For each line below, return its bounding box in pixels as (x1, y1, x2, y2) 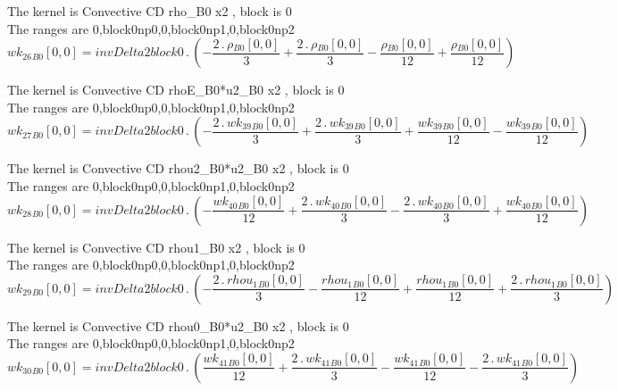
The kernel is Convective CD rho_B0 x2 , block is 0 (7, 2, 292, 20)
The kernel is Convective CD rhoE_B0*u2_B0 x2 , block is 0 (7, 80, 345, 99)
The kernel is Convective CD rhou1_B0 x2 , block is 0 (7, 237, 305, 256)
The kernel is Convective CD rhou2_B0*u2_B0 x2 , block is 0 (7, 159, 349, 178)
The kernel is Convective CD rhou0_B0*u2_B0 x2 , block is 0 (7, 316, 349, 335)
